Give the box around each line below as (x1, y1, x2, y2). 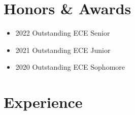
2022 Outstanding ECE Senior (15, 27, 110, 38)
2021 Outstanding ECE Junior (15, 44, 111, 55)
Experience (4, 92, 83, 112)
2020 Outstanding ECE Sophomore (15, 62, 125, 72)
